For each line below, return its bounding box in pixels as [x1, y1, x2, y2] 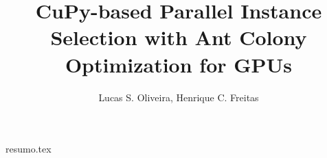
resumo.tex [5, 142, 52, 156]
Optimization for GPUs [65, 50, 293, 78]
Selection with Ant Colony [50, 23, 307, 51]
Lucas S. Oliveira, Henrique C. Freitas [98, 90, 259, 104]
